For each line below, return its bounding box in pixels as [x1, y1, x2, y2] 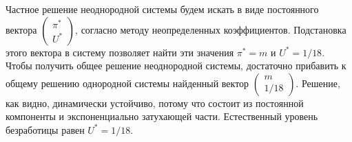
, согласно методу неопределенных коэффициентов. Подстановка [75, 22, 346, 36]
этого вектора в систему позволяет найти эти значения [6, 45, 234, 59]
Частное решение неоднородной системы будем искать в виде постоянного [6, 2, 319, 16]
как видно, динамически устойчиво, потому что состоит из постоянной [6, 95, 304, 110]
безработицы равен [6, 122, 85, 137]
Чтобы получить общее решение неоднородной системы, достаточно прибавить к [6, 58, 346, 73]
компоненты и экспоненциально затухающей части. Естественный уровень [6, 109, 318, 123]
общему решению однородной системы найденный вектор [6, 75, 249, 90]
